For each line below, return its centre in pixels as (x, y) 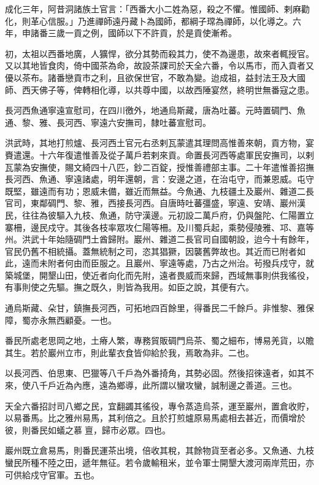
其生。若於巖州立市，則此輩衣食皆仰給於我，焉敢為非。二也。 (129, 352)
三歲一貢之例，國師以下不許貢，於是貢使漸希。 (142, 33)
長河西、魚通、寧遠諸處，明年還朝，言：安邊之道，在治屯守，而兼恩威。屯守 (159, 179)
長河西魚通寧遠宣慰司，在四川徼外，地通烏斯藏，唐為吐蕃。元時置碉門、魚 (155, 110)
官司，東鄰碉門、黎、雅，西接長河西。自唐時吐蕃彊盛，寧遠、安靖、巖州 (151, 203)
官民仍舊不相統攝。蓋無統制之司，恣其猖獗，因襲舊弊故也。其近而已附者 (151, 251)
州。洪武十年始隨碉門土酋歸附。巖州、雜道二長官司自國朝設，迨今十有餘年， (159, 239)
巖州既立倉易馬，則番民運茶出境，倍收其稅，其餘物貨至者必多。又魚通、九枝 (159, 450)
